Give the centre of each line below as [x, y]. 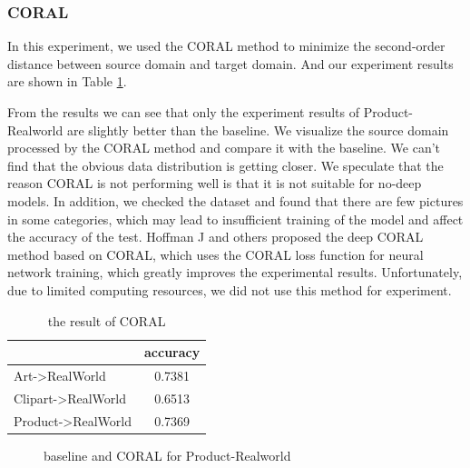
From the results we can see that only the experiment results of [184, 112]
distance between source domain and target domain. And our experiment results [230, 63]
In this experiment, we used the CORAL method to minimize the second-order [226, 46]
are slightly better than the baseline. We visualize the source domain [258, 129]
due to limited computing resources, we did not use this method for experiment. [230, 289]
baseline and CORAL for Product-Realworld [167, 455]
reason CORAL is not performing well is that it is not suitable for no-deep [215, 183]
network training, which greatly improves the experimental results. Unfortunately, [235, 272]
